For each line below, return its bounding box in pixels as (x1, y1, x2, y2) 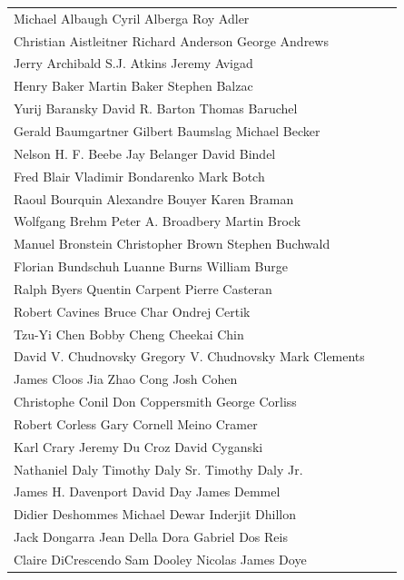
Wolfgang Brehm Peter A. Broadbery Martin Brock (14, 211, 301, 231)
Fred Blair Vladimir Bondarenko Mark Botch (14, 166, 265, 185)
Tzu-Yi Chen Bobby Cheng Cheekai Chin (14, 324, 244, 343)
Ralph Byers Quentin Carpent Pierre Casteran (14, 279, 272, 298)
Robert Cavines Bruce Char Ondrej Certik (14, 301, 251, 320)
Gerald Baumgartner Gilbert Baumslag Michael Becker (14, 121, 320, 140)
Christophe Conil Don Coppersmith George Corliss (14, 392, 297, 411)
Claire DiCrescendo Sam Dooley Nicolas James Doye (14, 550, 307, 568)
